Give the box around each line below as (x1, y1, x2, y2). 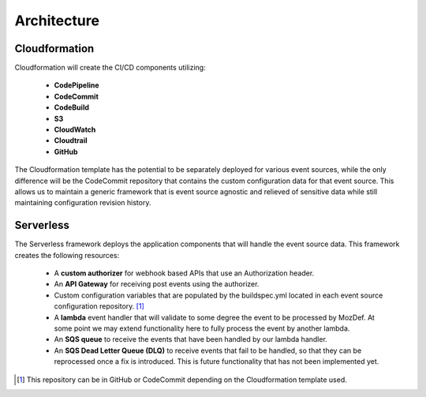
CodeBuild (54, 103, 90, 112)
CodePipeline (54, 81, 99, 90)
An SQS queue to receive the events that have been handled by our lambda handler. (54, 335, 327, 344)
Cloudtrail (54, 136, 88, 145)
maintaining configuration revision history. (14, 198, 151, 208)
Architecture (14, 12, 100, 29)
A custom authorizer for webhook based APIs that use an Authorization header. (54, 268, 315, 278)
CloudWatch (54, 125, 96, 134)
